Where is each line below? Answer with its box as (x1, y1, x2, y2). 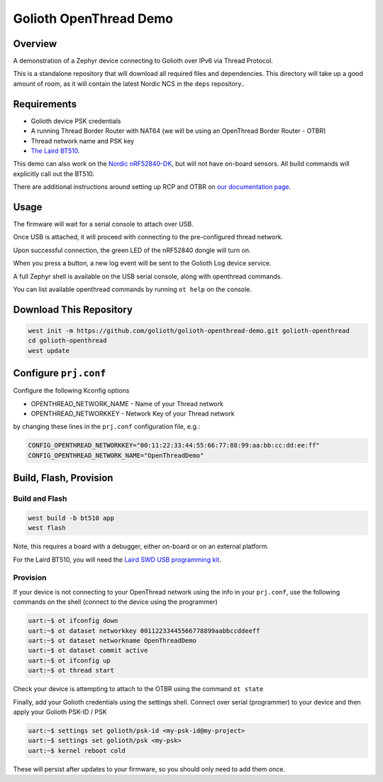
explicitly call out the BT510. (13, 169, 95, 178)
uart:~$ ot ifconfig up (28, 656, 111, 664)
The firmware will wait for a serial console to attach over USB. (13, 220, 194, 228)
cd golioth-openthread (28, 337, 107, 344)
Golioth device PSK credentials (30, 116, 121, 125)
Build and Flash (13, 494, 67, 504)
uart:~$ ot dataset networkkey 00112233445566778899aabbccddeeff (28, 626, 260, 635)
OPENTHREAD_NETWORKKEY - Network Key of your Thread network (30, 409, 235, 418)
